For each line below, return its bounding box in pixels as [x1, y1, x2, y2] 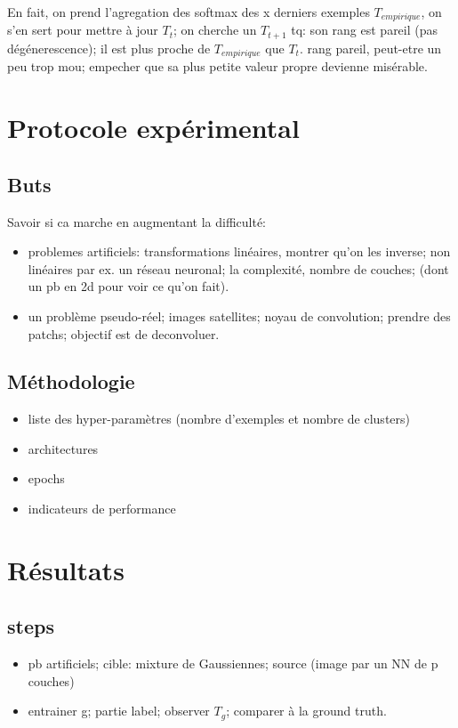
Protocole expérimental [7, 109, 300, 146]
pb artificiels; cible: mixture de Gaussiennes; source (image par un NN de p [28, 654, 438, 673]
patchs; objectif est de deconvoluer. [28, 324, 220, 343]
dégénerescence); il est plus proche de [7, 38, 211, 57]
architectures [28, 439, 99, 457]
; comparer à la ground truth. [226, 701, 387, 720]
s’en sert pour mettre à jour [7, 20, 158, 39]
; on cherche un [173, 20, 257, 39]
